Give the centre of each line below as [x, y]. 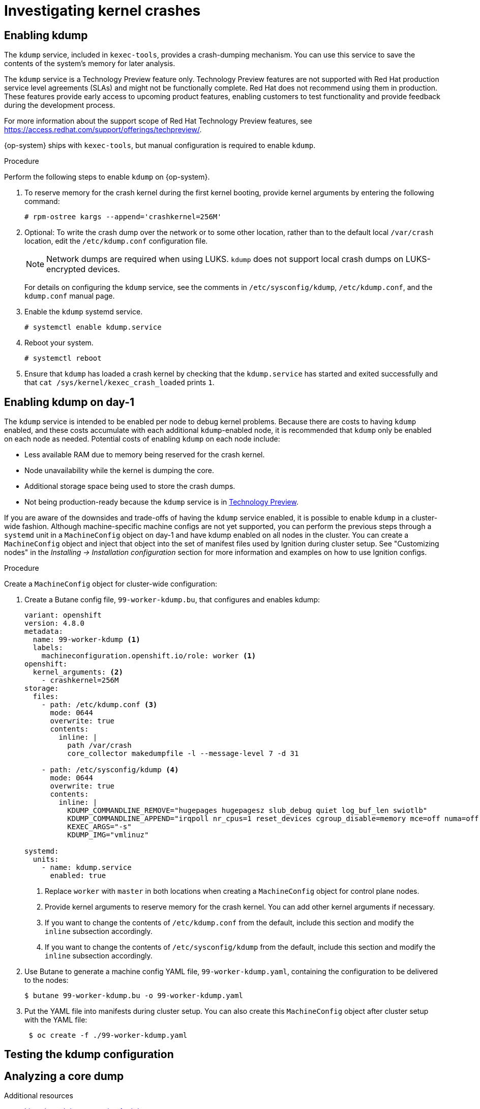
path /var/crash [99, 746]
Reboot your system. [59, 343]
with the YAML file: [56, 1020]
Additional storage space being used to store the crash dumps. [130, 486]
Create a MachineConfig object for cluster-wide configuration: [111, 584]
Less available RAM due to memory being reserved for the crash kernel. [145, 455]
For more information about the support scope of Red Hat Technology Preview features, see [158, 121]
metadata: [44, 632]
